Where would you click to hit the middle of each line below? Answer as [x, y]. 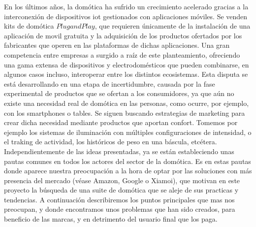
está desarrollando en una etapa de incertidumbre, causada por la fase [110, 83]
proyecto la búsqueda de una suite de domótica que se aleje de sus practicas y [121, 190]
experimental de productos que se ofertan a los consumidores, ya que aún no [119, 93]
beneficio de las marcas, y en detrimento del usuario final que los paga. [111, 219]
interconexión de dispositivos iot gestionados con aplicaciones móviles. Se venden [126, 16]
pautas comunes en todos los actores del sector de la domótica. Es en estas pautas [128, 161]
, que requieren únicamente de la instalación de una [173, 26]
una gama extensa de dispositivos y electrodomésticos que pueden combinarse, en [127, 64]
